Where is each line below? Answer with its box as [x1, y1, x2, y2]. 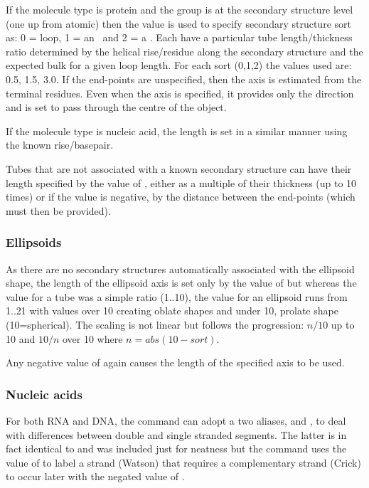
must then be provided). [6, 203, 111, 218]
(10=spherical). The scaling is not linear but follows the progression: [6, 317, 304, 331]
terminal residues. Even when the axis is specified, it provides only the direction [6, 85, 354, 100]
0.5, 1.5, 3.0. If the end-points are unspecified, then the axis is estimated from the [6, 71, 362, 86]
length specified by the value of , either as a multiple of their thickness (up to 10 [6, 175, 357, 190]
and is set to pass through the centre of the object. [6, 100, 227, 115]
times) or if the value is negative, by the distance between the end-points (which [6, 189, 355, 204]
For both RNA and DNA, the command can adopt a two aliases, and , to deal [6, 413, 346, 428]
